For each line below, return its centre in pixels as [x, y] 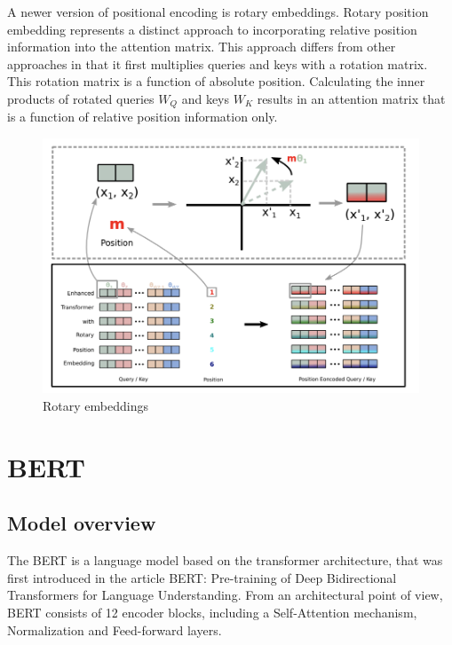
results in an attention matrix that [351, 98]
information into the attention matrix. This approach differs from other [202, 47]
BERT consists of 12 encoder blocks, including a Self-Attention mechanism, [212, 612]
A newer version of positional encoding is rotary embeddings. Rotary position [218, 12]
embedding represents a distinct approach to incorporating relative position [212, 29]
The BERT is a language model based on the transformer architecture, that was [225, 560]
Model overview [82, 523]
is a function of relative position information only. [143, 117]
